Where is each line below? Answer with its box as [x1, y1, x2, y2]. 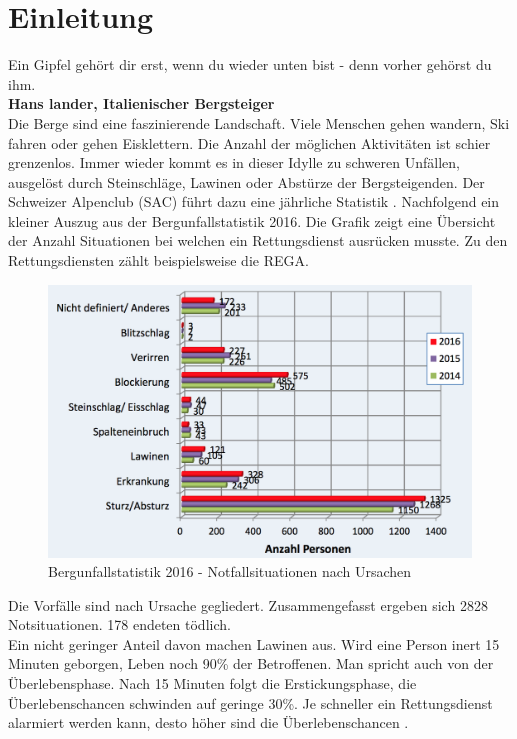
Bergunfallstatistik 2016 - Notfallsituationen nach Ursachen [48, 561, 412, 582]
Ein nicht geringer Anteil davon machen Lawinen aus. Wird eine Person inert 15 [8, 633, 500, 654]
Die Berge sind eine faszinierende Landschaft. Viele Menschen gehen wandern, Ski [8, 112, 510, 133]
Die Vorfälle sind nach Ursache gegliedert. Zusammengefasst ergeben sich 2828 [8, 594, 488, 615]
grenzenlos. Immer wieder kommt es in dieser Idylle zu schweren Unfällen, [8, 152, 460, 173]
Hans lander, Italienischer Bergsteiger [8, 93, 275, 114]
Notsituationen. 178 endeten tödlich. [8, 614, 231, 635]
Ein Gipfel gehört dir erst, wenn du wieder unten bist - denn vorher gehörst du [8, 54, 492, 75]
